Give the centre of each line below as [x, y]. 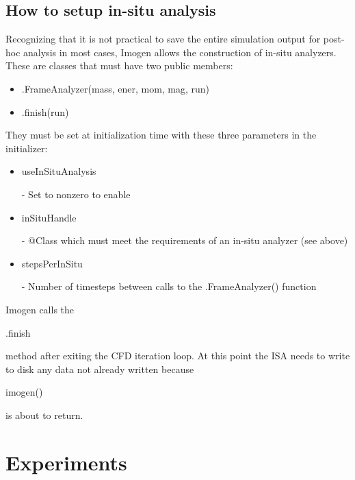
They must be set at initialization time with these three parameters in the [161, 135]
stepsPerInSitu [52, 263]
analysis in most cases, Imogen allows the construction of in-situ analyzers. [180, 52]
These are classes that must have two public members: [119, 65]
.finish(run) [45, 111]
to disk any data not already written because [100, 369]
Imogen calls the [40, 309]
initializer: [27, 148]
